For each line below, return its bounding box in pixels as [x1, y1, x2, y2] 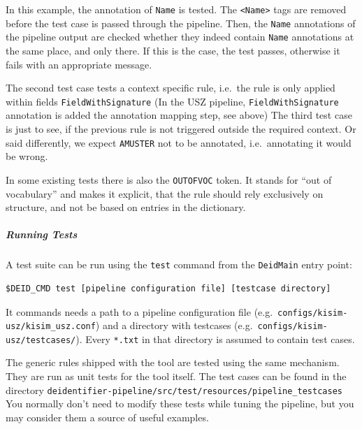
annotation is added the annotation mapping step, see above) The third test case [6, 108, 352, 122]
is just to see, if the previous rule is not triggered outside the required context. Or [6, 122, 356, 136]
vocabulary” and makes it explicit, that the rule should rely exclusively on [6, 186, 324, 201]
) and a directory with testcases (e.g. [95, 318, 253, 333]
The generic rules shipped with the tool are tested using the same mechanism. [6, 355, 340, 370]
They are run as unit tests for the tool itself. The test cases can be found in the [6, 369, 347, 384]
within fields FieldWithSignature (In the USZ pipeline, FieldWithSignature [6, 94, 339, 108]
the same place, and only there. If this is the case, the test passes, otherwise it [6, 43, 340, 57]
